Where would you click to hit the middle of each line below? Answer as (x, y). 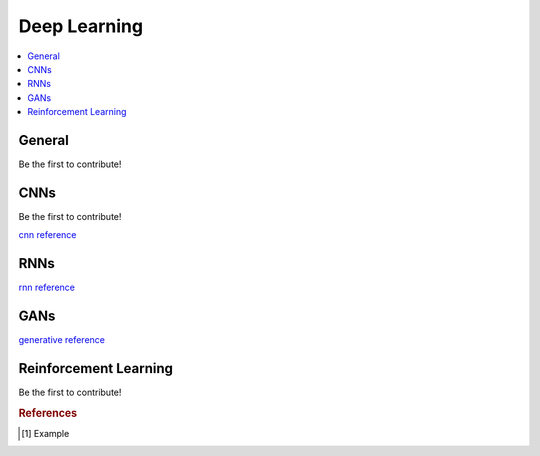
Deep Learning (81, 26)
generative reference (61, 340)
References (48, 413)
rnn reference (46, 287)
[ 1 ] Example (45, 434)
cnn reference (47, 235)
